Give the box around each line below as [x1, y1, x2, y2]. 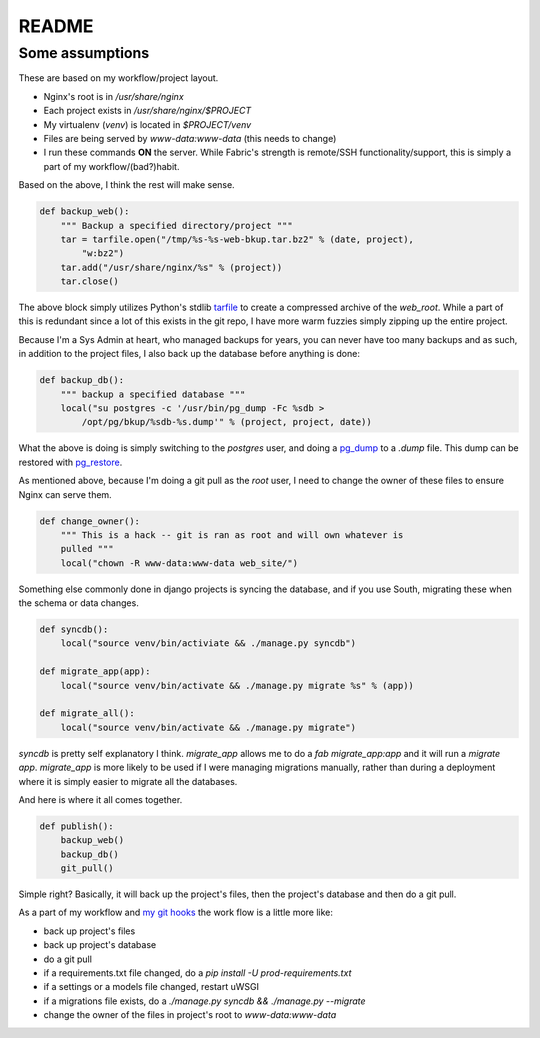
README [18, 15, 94, 37]
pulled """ [60, 543, 114, 555]
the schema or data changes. [18, 597, 139, 609]
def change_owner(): [39, 515, 140, 527]
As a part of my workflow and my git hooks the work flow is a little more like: [18, 906, 334, 919]
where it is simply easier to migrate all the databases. [18, 775, 238, 787]
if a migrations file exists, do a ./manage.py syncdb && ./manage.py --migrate [43, 995, 366, 1007]
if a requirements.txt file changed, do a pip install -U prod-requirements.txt [43, 967, 352, 979]
